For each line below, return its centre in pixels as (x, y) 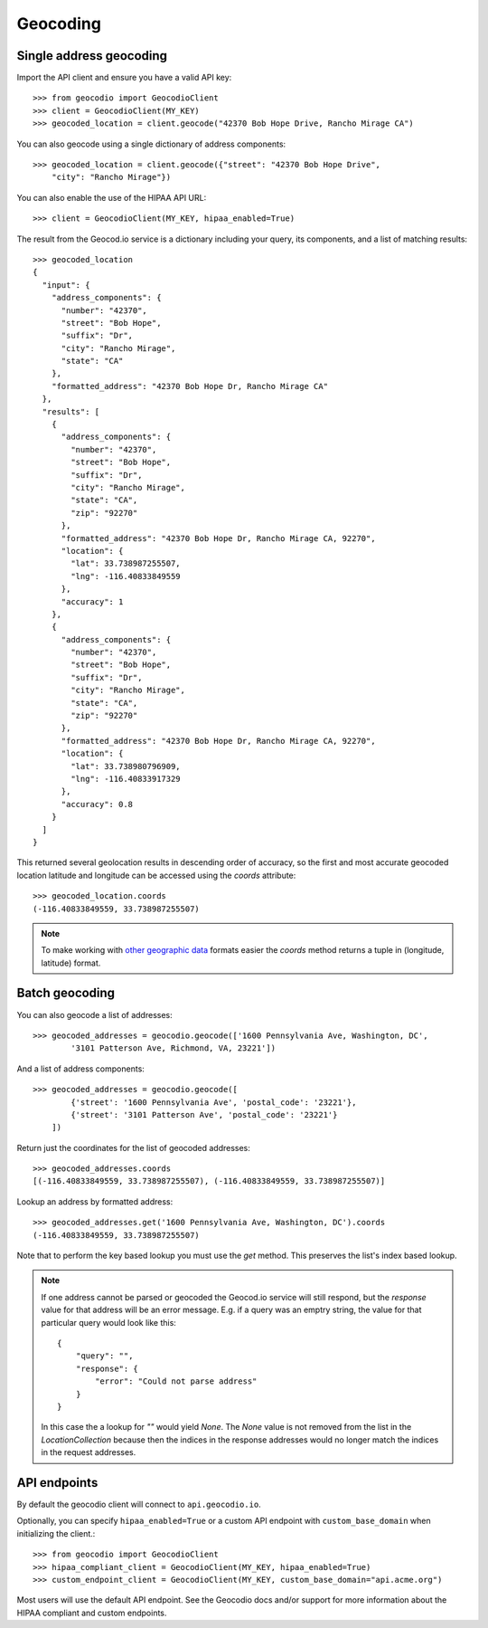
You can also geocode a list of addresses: (94, 1014)
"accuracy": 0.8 (97, 804)
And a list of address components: (80, 1069)
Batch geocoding (66, 993)
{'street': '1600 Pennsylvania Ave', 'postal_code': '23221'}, (214, 1102)
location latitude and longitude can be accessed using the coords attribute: (156, 875)
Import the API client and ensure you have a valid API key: (124, 78)
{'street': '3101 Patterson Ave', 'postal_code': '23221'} (204, 1114)
